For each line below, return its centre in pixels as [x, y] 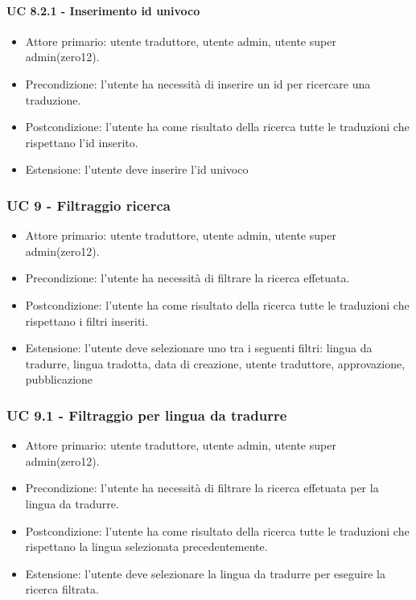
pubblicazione [59, 379]
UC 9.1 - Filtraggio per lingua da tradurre [147, 415]
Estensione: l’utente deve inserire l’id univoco [137, 169]
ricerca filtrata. [62, 589]
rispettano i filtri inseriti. [87, 321]
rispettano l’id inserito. [82, 142]
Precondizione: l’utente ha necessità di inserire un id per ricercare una [198, 83]
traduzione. [53, 99]
